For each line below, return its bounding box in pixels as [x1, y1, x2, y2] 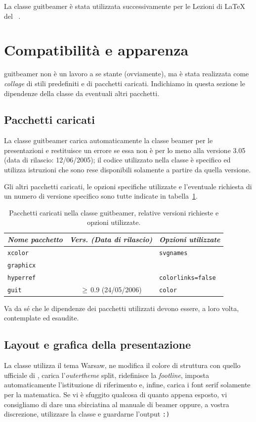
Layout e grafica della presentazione [4, 337, 191, 352]
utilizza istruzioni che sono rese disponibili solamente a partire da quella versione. [4, 164, 251, 175]
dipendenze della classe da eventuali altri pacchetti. [4, 88, 160, 98]
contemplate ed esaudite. [4, 313, 79, 323]
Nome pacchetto [7, 234, 63, 245]
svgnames [159, 249, 188, 257]
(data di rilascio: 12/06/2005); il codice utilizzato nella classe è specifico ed [4, 155, 231, 165]
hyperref [7, 274, 36, 281]
